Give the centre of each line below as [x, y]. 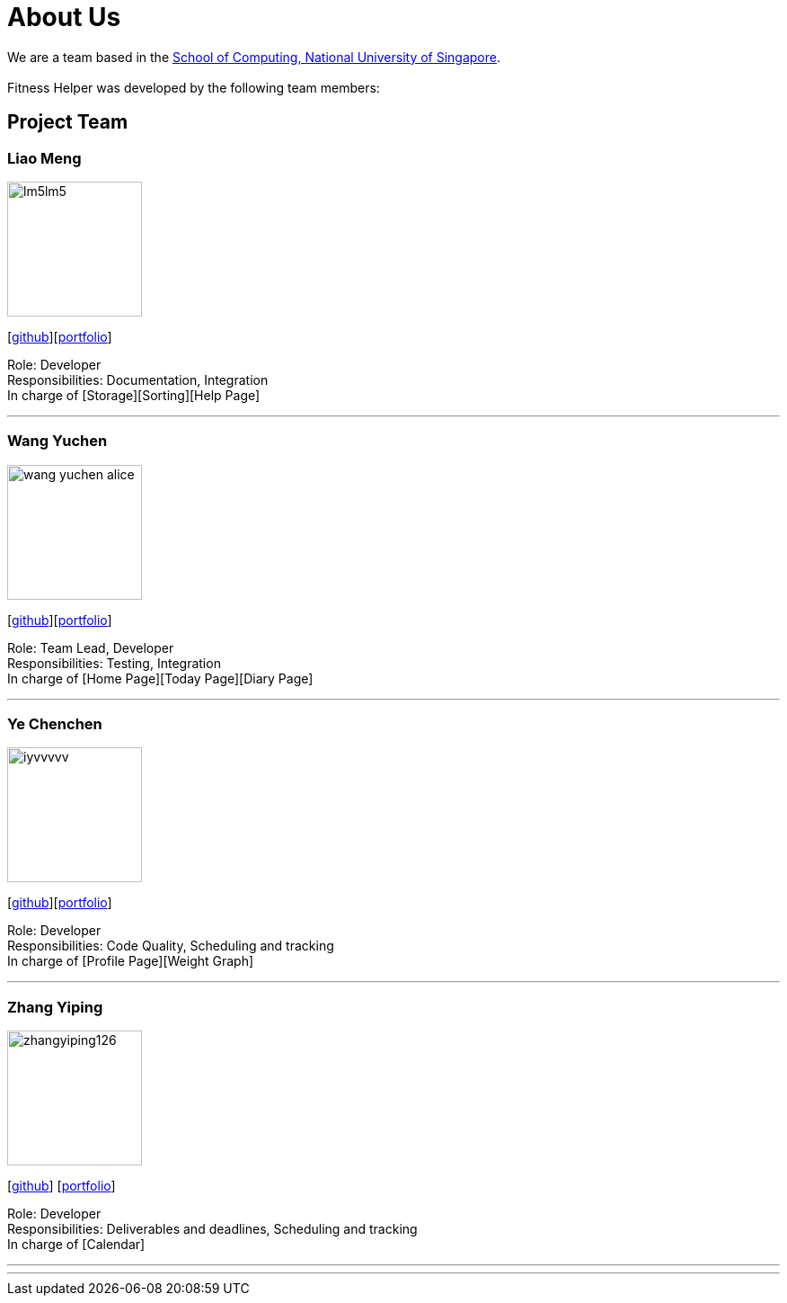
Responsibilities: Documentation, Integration [138, 379]
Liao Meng [44, 158]
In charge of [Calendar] [76, 1245]
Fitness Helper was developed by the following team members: [194, 87]
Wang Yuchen [57, 441]
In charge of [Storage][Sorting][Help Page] [134, 395]
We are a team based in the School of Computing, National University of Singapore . [254, 57]
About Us [64, 17]
